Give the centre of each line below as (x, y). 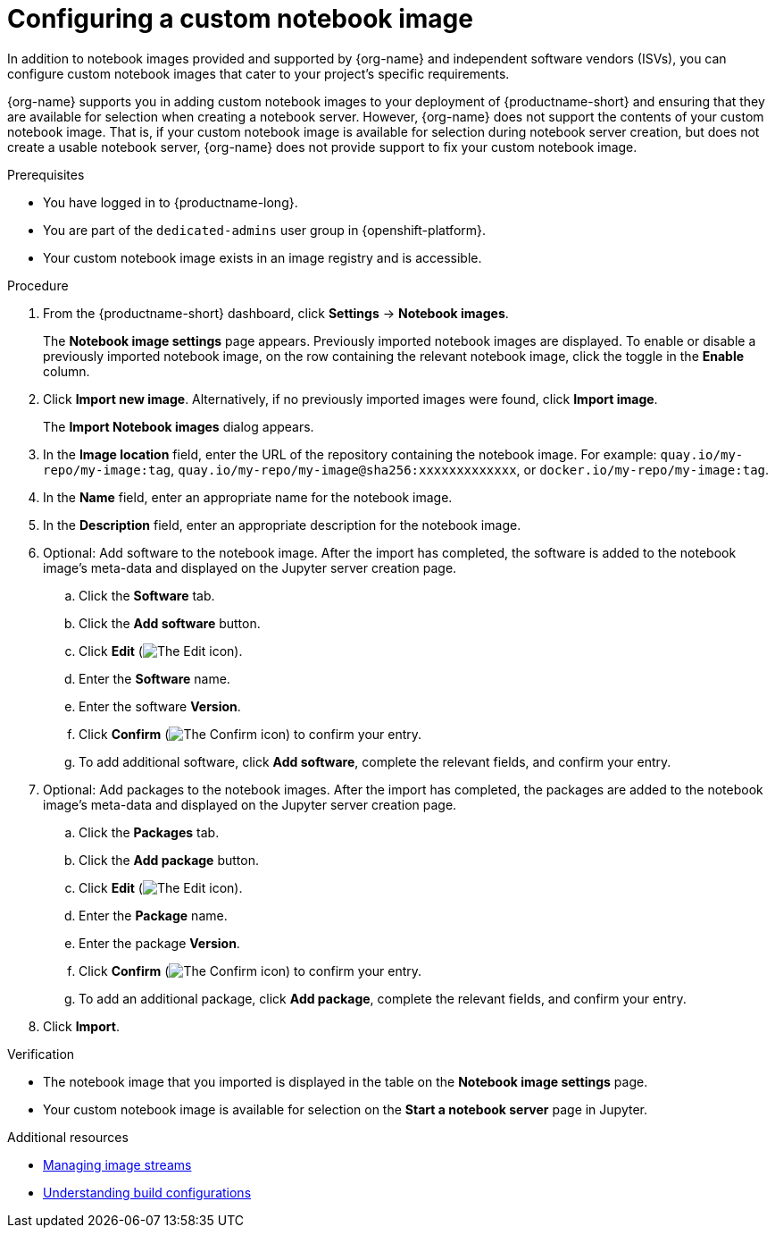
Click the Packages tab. (149, 832)
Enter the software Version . (160, 706)
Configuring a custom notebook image (240, 19)
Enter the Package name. (153, 915)
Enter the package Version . (159, 943)
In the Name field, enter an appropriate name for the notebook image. (248, 497)
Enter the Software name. (154, 678)
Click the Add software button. (170, 623)
